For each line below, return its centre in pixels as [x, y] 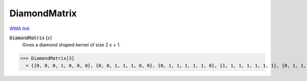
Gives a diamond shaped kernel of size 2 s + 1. [71, 45]
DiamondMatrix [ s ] [31, 38]
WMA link [20, 29]
